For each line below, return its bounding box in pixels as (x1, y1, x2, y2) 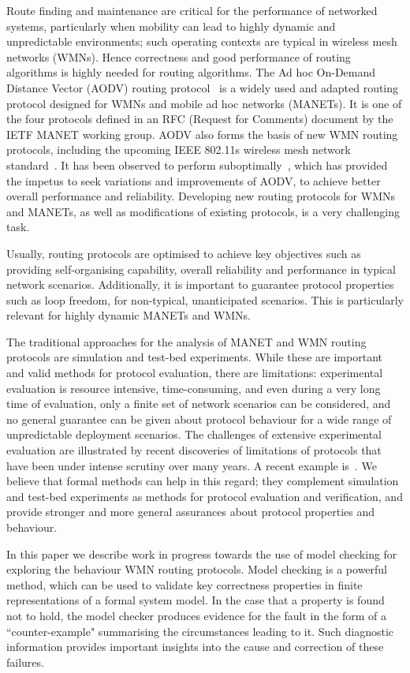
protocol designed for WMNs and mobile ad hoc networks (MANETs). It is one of (6, 95, 402, 111)
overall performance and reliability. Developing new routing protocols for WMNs (6, 188, 396, 204)
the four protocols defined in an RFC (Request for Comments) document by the (6, 110, 393, 127)
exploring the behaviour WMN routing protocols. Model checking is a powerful (6, 561, 388, 578)
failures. (6, 653, 44, 670)
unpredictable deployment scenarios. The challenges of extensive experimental (6, 426, 382, 443)
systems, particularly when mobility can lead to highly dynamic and (6, 17, 336, 34)
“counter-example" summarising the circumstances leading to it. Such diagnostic (6, 623, 394, 639)
